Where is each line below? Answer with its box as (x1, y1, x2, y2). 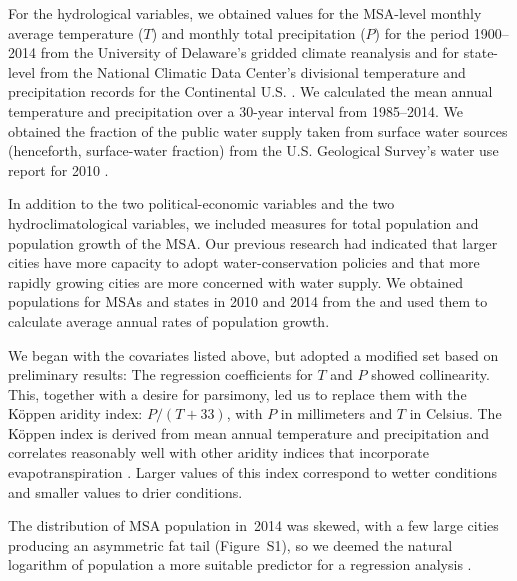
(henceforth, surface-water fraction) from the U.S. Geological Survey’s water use (8, 140, 499, 161)
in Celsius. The (409, 403, 502, 424)
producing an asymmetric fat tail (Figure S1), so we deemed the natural (8, 534, 453, 555)
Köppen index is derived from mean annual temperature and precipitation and (8, 422, 489, 443)
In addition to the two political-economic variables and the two (8, 193, 395, 214)
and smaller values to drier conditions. (8, 481, 243, 502)
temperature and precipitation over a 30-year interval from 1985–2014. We (8, 100, 463, 121)
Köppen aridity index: (8, 403, 143, 424)
